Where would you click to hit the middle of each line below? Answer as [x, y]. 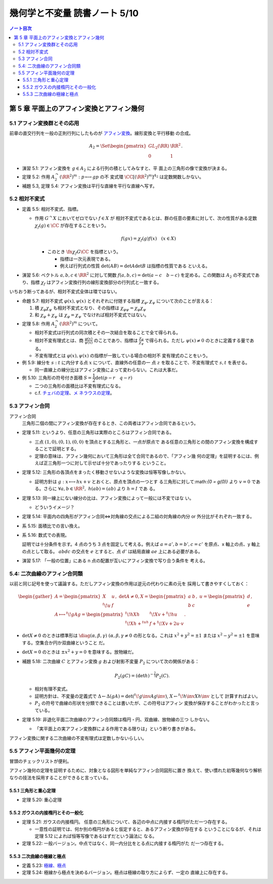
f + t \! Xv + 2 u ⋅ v [167, 623]
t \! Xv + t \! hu [163, 614]
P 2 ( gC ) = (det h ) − [134, 676]
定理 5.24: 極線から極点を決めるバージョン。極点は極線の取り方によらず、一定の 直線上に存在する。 [126, 872]
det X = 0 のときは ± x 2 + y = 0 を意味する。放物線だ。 [79, 652]
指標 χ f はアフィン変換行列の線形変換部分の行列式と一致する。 [96, 283]
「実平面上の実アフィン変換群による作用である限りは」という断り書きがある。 [117, 729]
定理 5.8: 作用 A [38, 323]
